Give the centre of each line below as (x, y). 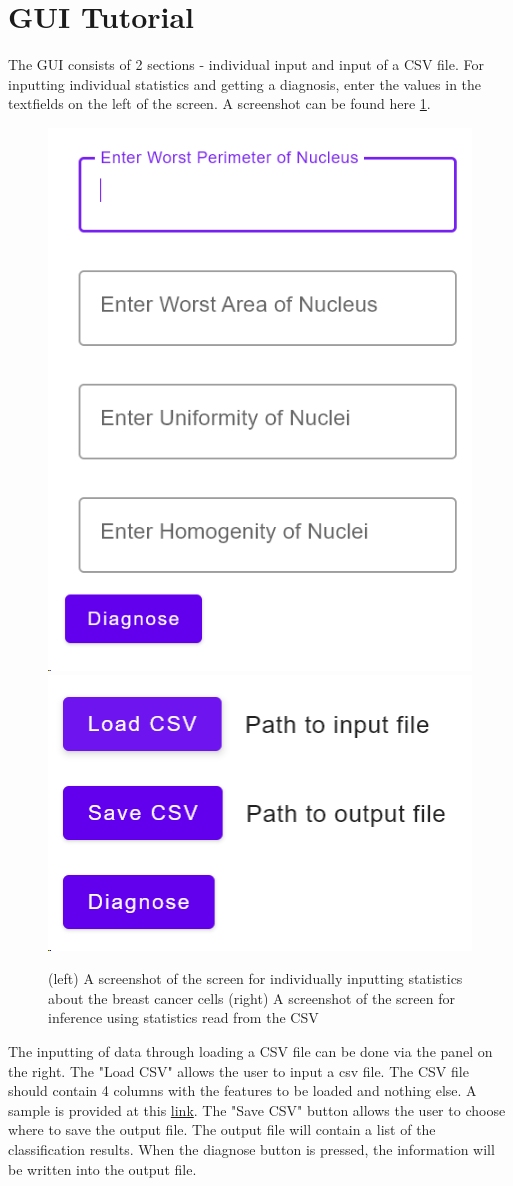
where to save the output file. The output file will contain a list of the (222, 1129)
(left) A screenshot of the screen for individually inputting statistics (255, 978)
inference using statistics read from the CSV (183, 1017)
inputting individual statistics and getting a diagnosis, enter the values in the (245, 83)
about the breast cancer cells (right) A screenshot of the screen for (251, 997)
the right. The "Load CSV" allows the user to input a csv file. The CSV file (238, 1070)
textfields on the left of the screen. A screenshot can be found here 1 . (219, 103)
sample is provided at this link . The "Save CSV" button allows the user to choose (257, 1109)
